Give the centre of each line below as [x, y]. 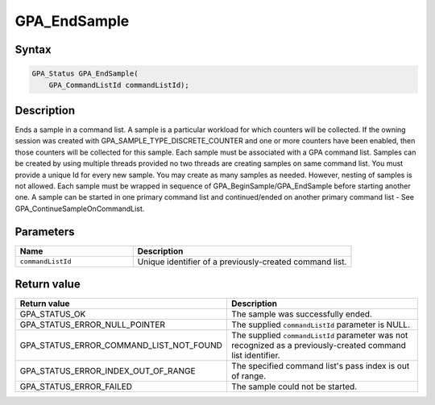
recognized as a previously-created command [319, 345]
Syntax [33, 50]
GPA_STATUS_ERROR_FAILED [76, 386]
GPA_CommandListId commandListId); [119, 85]
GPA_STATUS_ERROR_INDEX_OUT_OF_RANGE [108, 371]
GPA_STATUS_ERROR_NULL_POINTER [92, 324]
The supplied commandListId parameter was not [319, 336]
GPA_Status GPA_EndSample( [85, 74]
